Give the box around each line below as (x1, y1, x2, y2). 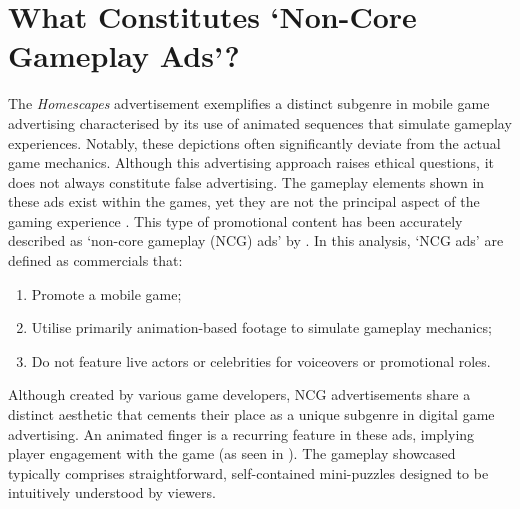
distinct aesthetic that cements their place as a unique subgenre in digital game (8, 404, 495, 425)
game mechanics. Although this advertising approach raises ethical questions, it (8, 152, 494, 173)
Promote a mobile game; (31, 283, 182, 304)
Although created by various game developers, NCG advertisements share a (8, 384, 471, 405)
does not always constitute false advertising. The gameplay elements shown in (8, 171, 485, 192)
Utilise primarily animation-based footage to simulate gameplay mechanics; (31, 317, 492, 338)
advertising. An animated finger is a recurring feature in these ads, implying (8, 423, 475, 444)
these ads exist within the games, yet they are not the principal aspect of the (8, 191, 480, 212)
